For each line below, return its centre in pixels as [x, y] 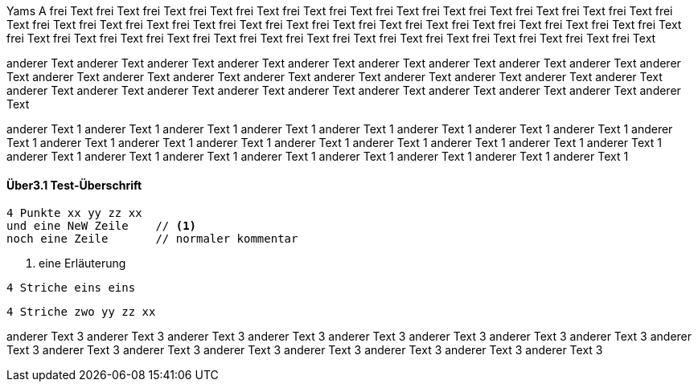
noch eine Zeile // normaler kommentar [152, 239]
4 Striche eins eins [71, 288]
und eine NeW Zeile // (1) [102, 226]
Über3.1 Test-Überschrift [74, 185]
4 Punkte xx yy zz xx [74, 213]
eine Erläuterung [82, 263]
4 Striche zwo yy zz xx [81, 312]
